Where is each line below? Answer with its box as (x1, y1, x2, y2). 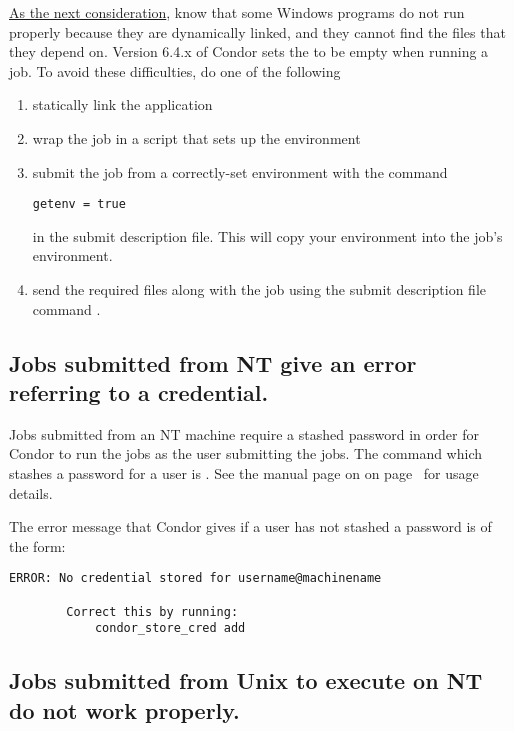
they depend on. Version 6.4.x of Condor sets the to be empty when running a (9, 41, 489, 62)
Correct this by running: (66, 604, 239, 619)
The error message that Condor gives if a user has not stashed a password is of (9, 516, 492, 537)
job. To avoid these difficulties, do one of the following (9, 60, 341, 81)
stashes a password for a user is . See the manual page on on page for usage (9, 462, 479, 483)
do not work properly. (9, 694, 240, 725)
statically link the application (32, 94, 213, 115)
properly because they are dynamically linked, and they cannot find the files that (9, 21, 506, 42)
